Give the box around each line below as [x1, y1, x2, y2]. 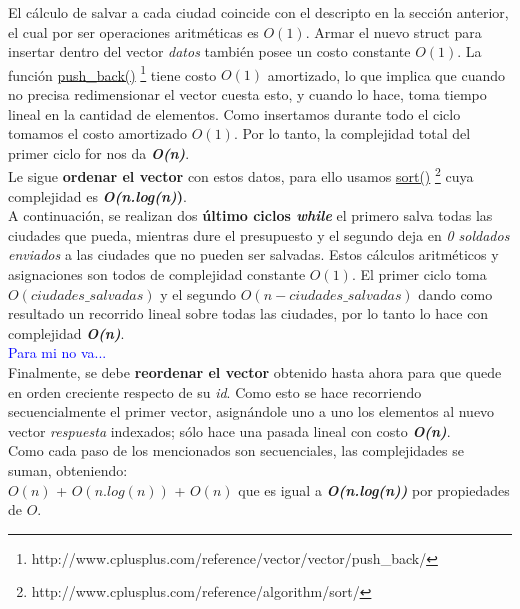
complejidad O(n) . [8, 322, 125, 343]
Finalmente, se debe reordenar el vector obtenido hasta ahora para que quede [8, 362, 502, 382]
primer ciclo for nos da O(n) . [8, 142, 190, 163]
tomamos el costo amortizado [8, 123, 188, 144]
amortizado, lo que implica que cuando [267, 64, 505, 85]
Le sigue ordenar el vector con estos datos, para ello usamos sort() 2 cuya [8, 163, 474, 187]
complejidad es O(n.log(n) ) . [8, 185, 187, 206]
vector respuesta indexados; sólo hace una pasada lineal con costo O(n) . [8, 420, 451, 441]
